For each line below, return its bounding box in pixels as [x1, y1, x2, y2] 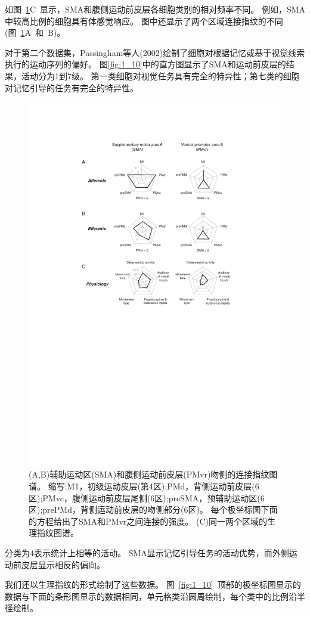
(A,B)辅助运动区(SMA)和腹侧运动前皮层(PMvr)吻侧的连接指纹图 [29, 468, 278, 480]
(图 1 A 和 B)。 [5, 26, 66, 39]
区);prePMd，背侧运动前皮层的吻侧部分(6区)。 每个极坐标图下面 [29, 503, 278, 516]
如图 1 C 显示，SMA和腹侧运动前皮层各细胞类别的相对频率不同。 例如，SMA [5, 3, 306, 15]
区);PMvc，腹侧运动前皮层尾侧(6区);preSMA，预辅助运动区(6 [29, 491, 265, 504]
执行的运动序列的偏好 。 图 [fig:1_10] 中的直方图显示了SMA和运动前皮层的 [5, 58, 286, 70]
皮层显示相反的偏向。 [21, 558, 105, 571]
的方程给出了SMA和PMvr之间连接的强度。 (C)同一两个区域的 [29, 514, 268, 527]
